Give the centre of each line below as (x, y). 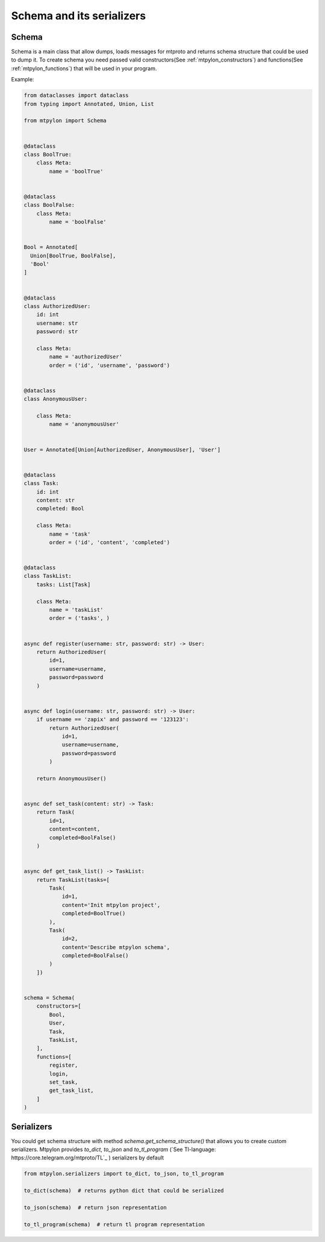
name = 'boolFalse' (78, 222)
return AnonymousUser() (71, 778)
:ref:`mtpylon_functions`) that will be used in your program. (84, 68)
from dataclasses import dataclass (76, 96)
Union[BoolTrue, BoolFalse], (73, 256)
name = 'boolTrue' (76, 171)
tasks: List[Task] (63, 584)
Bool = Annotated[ (51, 247)
